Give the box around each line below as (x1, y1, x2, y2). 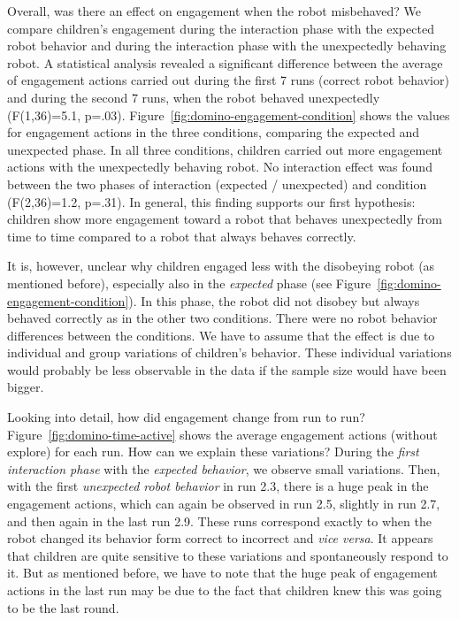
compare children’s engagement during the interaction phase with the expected (7, 19, 434, 37)
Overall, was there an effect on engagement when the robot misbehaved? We (7, 2, 422, 19)
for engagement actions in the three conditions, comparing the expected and (7, 123, 420, 142)
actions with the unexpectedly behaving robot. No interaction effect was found (7, 157, 432, 176)
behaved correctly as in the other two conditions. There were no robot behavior (7, 309, 438, 327)
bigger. (7, 378, 44, 396)
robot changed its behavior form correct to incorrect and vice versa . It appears (7, 529, 433, 547)
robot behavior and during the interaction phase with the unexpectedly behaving (7, 36, 447, 55)
